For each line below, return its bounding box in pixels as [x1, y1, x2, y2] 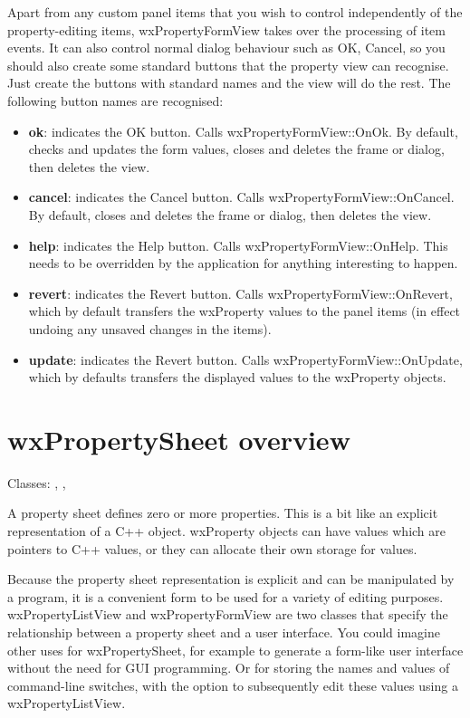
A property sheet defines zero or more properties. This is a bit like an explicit [7, 503, 438, 522]
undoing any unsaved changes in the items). [28, 319, 272, 338]
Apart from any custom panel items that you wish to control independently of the [7, 3, 463, 21]
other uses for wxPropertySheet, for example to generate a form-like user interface [7, 640, 464, 659]
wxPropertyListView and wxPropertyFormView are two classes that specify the [7, 605, 448, 624]
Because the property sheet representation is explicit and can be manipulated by [7, 570, 455, 589]
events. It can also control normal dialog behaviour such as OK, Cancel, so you [7, 38, 446, 57]
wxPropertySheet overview [7, 420, 350, 457]
